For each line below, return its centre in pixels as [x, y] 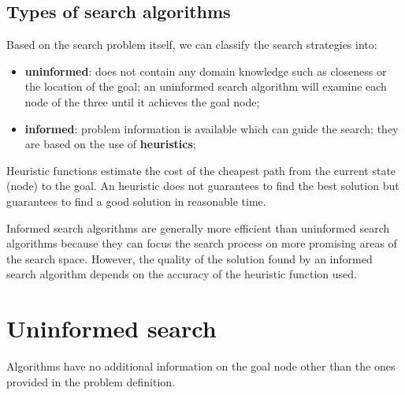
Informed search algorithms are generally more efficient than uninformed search [198, 227]
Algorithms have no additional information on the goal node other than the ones [201, 366]
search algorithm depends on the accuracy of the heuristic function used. [182, 274]
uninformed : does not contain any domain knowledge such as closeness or [206, 71]
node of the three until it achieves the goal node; [142, 101]
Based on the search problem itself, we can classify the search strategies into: [192, 45]
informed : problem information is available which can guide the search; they [212, 128]
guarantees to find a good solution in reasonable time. [136, 201]
